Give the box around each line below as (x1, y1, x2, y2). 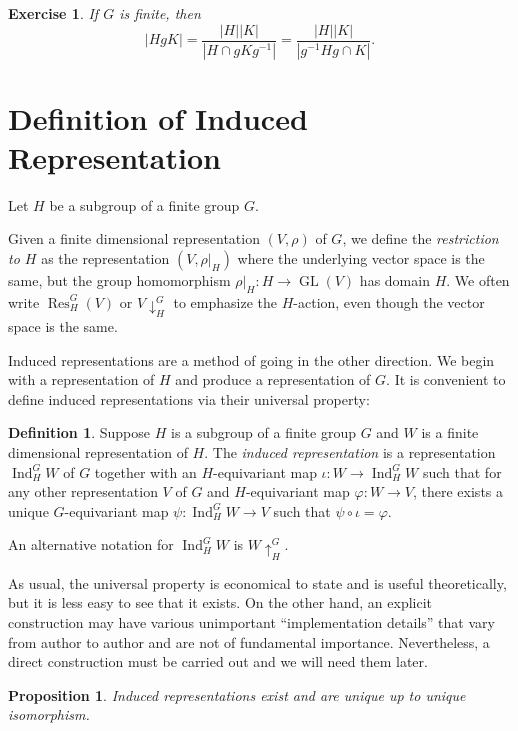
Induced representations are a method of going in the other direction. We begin (8, 349, 495, 370)
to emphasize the (173, 291, 278, 312)
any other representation (8, 481, 158, 502)
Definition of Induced (8, 97, 308, 138)
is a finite (421, 422, 479, 443)
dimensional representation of (8, 442, 188, 463)
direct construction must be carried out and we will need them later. (8, 651, 428, 672)
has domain (359, 270, 430, 290)
